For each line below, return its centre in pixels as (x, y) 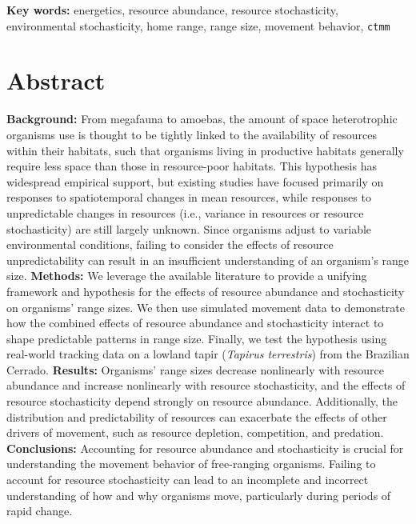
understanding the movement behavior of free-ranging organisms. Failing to (191, 464)
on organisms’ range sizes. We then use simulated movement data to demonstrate (206, 307)
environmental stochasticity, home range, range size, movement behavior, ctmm (198, 25)
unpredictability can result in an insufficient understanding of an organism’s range (208, 260)
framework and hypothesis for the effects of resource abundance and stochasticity (206, 291)
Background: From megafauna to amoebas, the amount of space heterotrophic (202, 119)
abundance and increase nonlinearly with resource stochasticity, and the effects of (206, 385)
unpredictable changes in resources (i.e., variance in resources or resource (185, 212)
